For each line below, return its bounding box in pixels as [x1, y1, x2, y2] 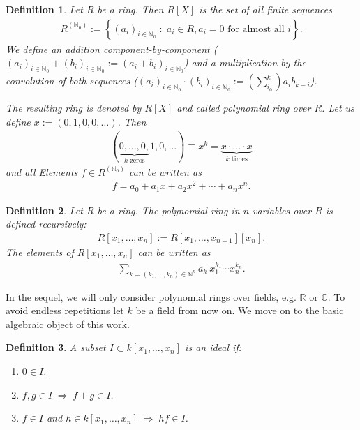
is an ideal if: [185, 340, 241, 355]
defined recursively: [6, 216, 87, 231]
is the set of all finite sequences [199, 2, 332, 16]
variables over [253, 202, 312, 217]
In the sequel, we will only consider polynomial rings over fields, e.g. [6, 289, 297, 304]
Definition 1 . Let [6, 2, 83, 16]
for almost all [227, 24, 285, 34]
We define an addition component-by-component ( [6, 41, 218, 56]
